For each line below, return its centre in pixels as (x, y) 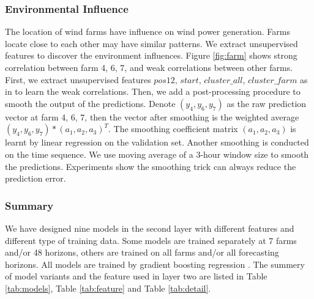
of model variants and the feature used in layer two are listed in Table (136, 276)
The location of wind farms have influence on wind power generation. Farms (148, 31)
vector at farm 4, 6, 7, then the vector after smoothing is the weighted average (152, 116)
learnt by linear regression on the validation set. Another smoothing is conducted (157, 142)
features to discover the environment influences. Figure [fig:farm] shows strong (151, 55)
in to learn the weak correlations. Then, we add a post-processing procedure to (153, 91)
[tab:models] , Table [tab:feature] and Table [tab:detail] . (108, 288)
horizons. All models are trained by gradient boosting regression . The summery (155, 264)
